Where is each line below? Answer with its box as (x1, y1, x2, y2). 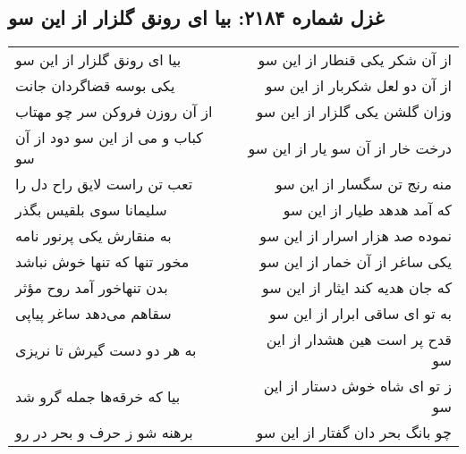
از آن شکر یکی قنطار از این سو (258, 49, 452, 71)
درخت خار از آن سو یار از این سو (248, 137, 452, 158)
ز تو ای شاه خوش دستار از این (263, 375, 452, 397)
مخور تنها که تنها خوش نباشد (15, 251, 190, 273)
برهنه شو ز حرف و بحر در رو (15, 422, 193, 443)
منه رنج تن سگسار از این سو (275, 173, 452, 195)
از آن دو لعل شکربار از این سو (265, 75, 452, 97)
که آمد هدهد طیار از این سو (283, 199, 452, 221)
